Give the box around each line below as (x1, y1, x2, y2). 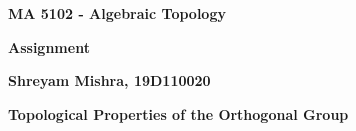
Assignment (8, 36, 90, 57)
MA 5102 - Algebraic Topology (8, 3, 226, 23)
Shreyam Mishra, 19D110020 (8, 70, 211, 91)
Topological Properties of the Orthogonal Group (8, 103, 349, 124)
